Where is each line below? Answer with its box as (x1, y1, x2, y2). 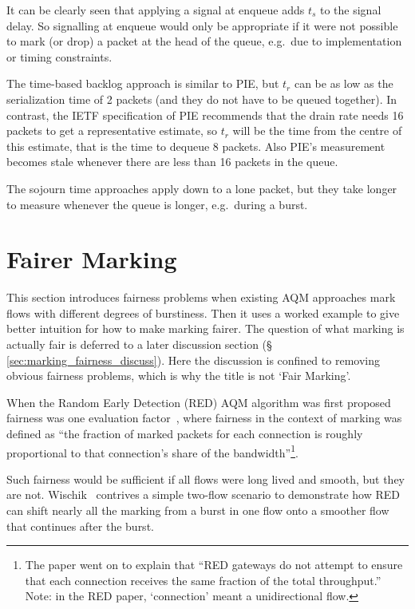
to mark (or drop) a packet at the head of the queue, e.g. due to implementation (6, 33, 402, 49)
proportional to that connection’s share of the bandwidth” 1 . (6, 441, 298, 461)
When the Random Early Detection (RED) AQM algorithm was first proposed (6, 393, 391, 410)
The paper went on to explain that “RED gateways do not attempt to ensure (25, 556, 403, 573)
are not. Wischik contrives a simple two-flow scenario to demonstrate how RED (6, 486, 401, 503)
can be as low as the (294, 75, 393, 92)
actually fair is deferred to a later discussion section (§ (6, 336, 272, 353)
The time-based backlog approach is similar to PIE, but (6, 75, 279, 92)
